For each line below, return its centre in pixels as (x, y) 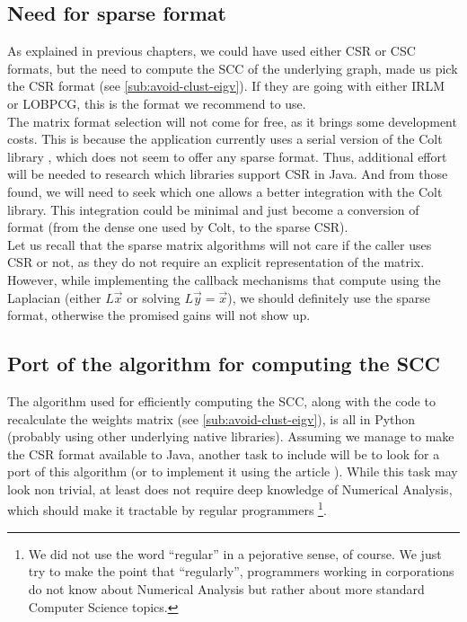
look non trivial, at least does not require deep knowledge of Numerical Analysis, (230, 489)
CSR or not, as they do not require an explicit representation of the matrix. (216, 262)
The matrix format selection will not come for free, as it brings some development (232, 121)
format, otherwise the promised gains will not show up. (159, 315)
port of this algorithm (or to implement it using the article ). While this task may (233, 471)
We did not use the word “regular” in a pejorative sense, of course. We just (235, 553)
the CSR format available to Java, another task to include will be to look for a (224, 453)
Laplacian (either (54, 297)
